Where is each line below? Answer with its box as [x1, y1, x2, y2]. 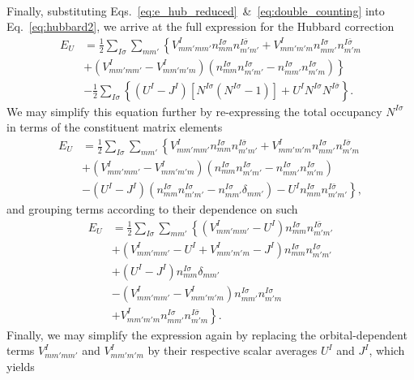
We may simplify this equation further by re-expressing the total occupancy [6, 102, 382, 119]
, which [369, 342, 405, 359]
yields [6, 358, 35, 375]
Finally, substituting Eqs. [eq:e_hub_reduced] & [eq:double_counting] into [6, 2, 385, 19]
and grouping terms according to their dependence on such [6, 201, 298, 218]
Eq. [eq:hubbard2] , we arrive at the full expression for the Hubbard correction [6, 18, 395, 35]
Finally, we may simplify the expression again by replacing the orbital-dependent [6, 326, 408, 343]
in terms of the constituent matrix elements [6, 119, 223, 136]
